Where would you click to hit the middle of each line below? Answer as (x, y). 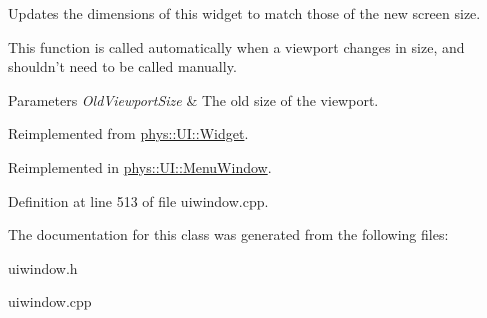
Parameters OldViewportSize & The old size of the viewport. (193, 99)
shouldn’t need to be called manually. (122, 66)
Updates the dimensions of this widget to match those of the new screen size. (244, 13)
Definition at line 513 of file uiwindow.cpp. (138, 200)
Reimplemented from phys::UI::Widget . (128, 133)
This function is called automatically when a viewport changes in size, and (236, 46)
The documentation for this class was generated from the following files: (228, 234)
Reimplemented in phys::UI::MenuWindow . (140, 166)
